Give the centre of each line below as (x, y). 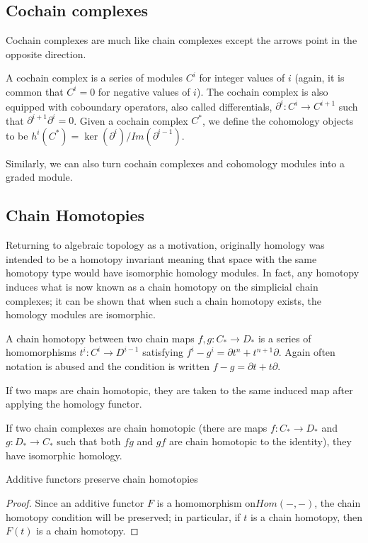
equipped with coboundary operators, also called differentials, (139, 106)
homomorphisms (41, 352)
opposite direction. (46, 54)
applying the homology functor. (74, 404)
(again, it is (320, 78)
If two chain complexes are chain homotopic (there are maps (137, 427)
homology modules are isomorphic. (81, 314)
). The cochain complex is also (262, 91)
